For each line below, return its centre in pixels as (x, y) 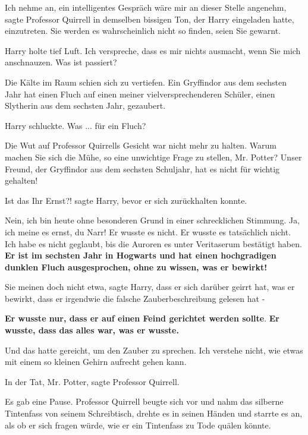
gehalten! (21, 180)
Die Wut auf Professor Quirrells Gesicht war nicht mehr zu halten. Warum (141, 145)
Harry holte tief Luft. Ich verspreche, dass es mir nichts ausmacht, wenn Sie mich (153, 50)
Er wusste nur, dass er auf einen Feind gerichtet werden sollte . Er (142, 318)
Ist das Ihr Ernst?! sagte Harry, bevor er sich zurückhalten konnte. (126, 200)
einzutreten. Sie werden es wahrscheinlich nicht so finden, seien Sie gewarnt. (143, 31)
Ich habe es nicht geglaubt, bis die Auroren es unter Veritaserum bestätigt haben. (153, 243)
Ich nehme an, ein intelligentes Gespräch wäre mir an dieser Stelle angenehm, (146, 7)
